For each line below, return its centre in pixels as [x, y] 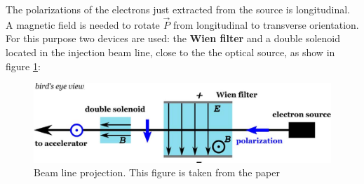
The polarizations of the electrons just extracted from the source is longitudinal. [178, 9]
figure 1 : [23, 66]
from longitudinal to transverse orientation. [266, 24]
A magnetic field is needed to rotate [83, 24]
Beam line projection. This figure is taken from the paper [157, 172]
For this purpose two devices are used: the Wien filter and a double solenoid [173, 38]
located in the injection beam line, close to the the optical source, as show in [170, 52]
